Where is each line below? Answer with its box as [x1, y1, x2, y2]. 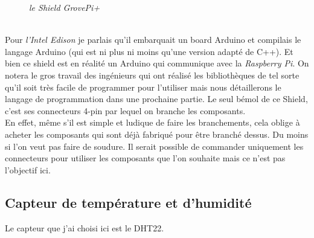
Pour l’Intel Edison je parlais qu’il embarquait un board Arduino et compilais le [5, 33, 301, 46]
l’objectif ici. [5, 163, 51, 176]
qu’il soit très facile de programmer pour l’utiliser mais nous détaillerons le [5, 80, 281, 93]
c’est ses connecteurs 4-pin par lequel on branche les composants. [5, 104, 246, 117]
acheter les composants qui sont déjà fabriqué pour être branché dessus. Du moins [5, 127, 309, 140]
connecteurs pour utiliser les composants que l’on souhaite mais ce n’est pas [5, 152, 286, 164]
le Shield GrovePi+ [29, 1, 100, 13]
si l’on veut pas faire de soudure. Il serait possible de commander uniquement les [5, 140, 304, 152]
